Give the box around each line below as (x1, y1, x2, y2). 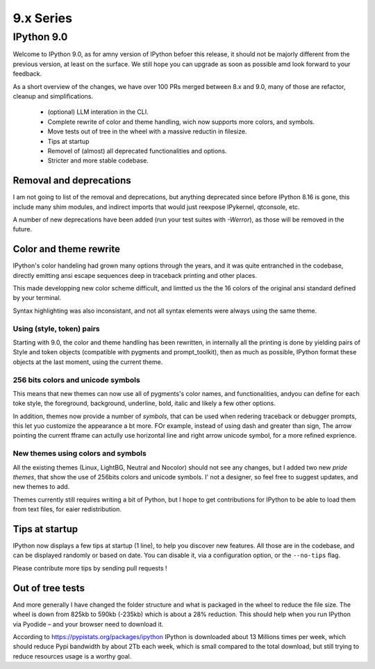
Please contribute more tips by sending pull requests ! (12, 563, 167, 572)
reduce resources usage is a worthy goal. (12, 652, 132, 660)
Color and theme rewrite (12, 243, 121, 255)
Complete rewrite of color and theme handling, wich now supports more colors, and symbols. (47, 117, 315, 126)
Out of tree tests (12, 582, 85, 594)
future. (12, 225, 33, 233)
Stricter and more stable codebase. (47, 156, 149, 165)
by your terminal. (12, 294, 62, 302)
